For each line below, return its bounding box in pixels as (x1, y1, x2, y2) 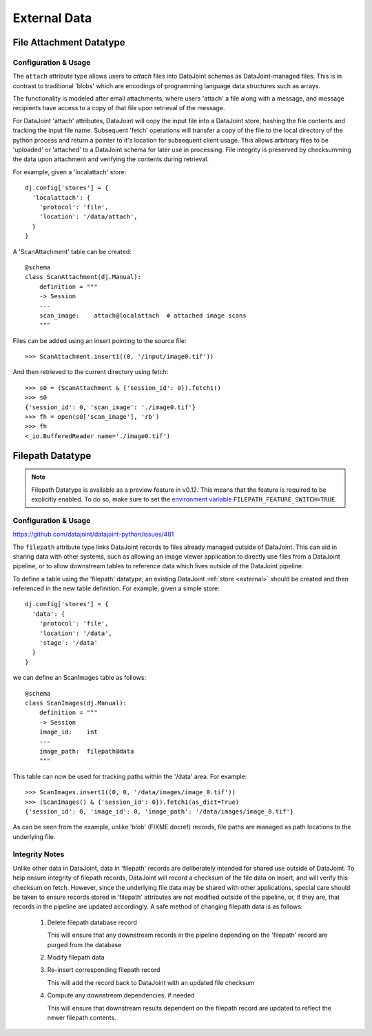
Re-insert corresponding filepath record (47, 966, 161, 974)
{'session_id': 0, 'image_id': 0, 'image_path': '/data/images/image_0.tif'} (25, 807, 294, 816)
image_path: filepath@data (39, 747, 134, 755)
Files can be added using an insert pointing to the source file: (12, 336, 187, 344)
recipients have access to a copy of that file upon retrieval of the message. (12, 104, 225, 112)
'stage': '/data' (39, 639, 98, 647)
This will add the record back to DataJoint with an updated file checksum (47, 978, 255, 986)
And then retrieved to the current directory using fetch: (12, 368, 169, 376)
